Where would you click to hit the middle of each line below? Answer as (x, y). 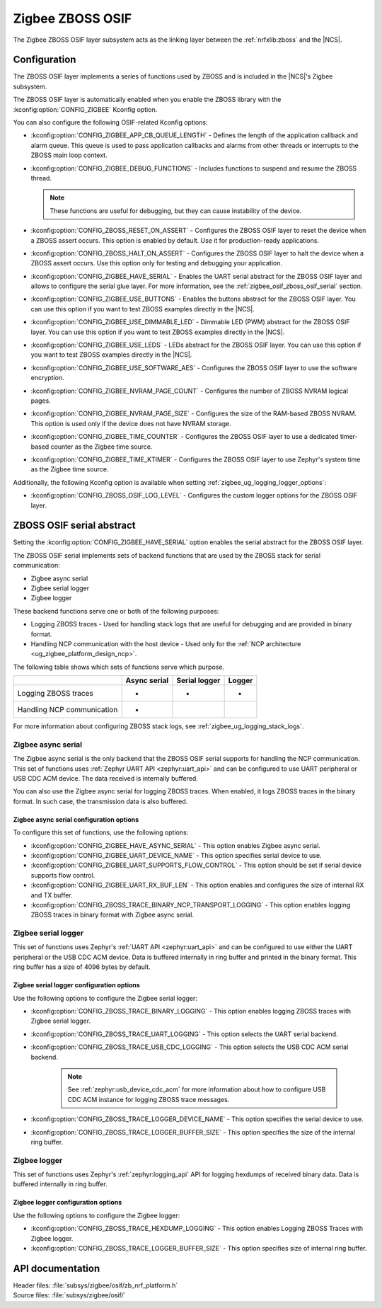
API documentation (57, 1268)
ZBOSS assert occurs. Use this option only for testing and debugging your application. (157, 263)
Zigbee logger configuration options (68, 1203)
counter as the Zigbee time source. (102, 447)
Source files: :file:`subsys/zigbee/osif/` (70, 1295)
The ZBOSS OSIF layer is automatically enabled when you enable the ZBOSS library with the (147, 100)
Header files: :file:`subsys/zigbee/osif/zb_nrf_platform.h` (95, 1285)
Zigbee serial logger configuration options (77, 985)
